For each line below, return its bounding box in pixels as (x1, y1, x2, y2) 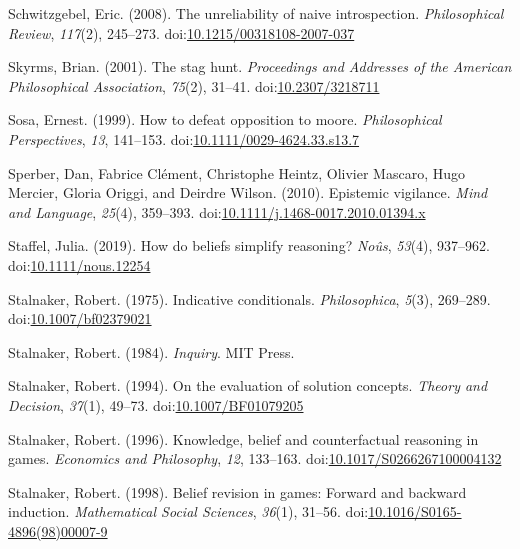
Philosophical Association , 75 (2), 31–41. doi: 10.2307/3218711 (8, 75, 380, 96)
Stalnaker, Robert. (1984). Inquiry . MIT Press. (8, 341, 295, 362)
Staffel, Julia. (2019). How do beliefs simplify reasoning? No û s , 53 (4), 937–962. (8, 235, 490, 256)
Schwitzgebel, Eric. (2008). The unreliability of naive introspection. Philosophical (8, 3, 504, 23)
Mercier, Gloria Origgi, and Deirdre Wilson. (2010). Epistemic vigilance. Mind (8, 182, 488, 203)
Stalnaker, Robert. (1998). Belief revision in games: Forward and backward (8, 481, 467, 502)
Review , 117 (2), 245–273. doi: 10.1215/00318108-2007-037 (8, 22, 355, 43)
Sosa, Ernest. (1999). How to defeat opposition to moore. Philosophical (8, 109, 442, 130)
